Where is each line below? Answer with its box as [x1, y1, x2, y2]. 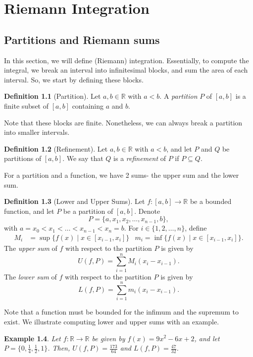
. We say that [62, 153, 103, 163]
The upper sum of [4, 242, 57, 253]
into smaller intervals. [4, 127, 70, 137]
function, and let [4, 205, 54, 216]
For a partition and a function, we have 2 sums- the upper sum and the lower [4, 169, 239, 180]
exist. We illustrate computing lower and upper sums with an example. [4, 316, 219, 326]
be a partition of [63, 205, 113, 216]
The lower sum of [4, 271, 57, 281]
